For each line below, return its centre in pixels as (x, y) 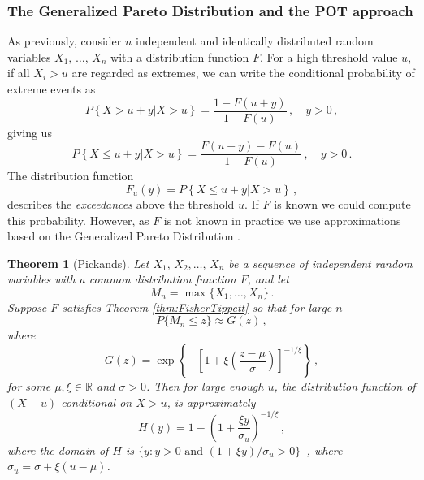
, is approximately (211, 402)
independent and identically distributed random (255, 41)
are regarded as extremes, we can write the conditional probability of (243, 73)
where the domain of (58, 450)
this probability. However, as (78, 220)
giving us (30, 132)
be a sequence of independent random (320, 263)
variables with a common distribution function (122, 279)
